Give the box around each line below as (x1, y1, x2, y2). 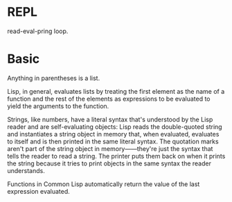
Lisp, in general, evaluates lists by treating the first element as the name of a (7, 87, 225, 95)
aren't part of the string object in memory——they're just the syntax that (7, 144, 213, 152)
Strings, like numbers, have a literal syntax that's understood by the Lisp (7, 115, 213, 123)
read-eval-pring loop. (7, 27, 69, 35)
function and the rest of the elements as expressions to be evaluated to (7, 94, 211, 103)
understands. (7, 166, 45, 174)
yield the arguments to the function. (7, 101, 109, 110)
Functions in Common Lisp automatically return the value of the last (7, 180, 200, 188)
